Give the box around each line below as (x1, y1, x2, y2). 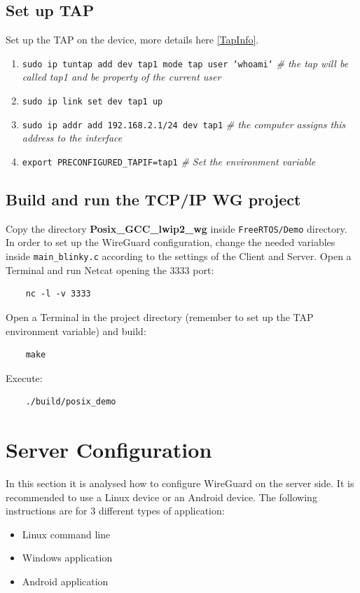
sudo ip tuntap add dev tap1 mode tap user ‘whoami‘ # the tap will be (22, 55, 349, 70)
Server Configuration (6, 435, 212, 464)
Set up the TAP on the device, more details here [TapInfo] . (6, 32, 259, 47)
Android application (22, 573, 109, 588)
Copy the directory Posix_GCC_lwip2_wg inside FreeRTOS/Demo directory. (6, 221, 347, 236)
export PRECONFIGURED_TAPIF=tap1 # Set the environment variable (22, 154, 316, 168)
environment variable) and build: (6, 323, 146, 338)
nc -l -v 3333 (25, 289, 91, 299)
